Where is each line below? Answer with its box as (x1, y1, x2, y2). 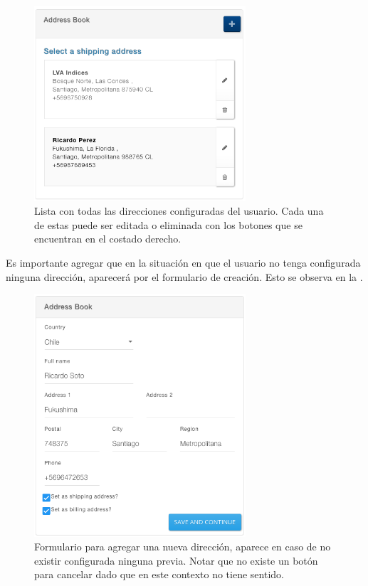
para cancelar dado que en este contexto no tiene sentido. (34, 567, 284, 582)
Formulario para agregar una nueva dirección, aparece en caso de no (34, 539, 331, 554)
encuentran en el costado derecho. (34, 231, 182, 246)
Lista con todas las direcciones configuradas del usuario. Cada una (34, 203, 324, 218)
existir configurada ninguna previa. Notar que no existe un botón (34, 553, 318, 568)
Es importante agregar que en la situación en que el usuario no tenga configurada (6, 255, 361, 270)
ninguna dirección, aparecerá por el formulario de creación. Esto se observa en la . (6, 269, 363, 284)
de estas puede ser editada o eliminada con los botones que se (34, 217, 303, 232)
